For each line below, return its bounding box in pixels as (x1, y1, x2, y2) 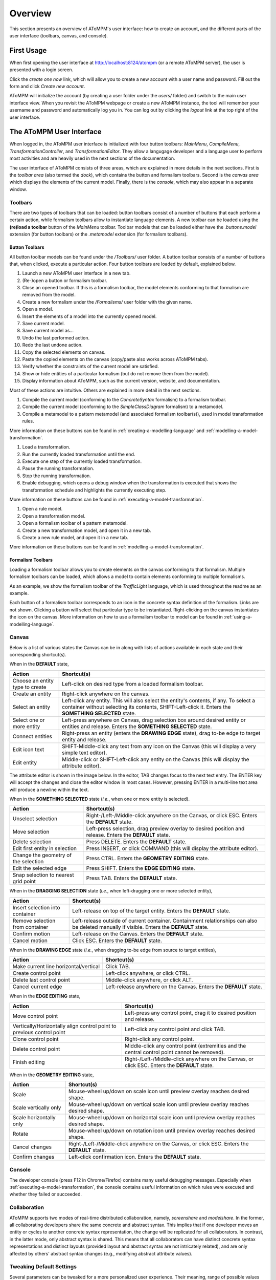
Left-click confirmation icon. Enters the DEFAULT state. (68, 1153, 201, 1160)
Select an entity (12, 703, 51, 710)
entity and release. (62, 736, 107, 743)
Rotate (12, 1130, 29, 1137)
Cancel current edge (12, 983, 62, 990)
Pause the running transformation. (22, 465, 95, 472)
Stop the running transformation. (22, 473, 91, 479)
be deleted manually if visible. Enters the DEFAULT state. (72, 923, 209, 930)
